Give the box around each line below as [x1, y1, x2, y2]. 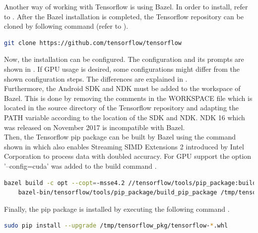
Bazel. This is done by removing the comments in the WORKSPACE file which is [4, 93, 253, 103]
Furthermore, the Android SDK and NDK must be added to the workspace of [4, 83, 241, 93]
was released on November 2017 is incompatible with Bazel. [4, 122, 185, 132]
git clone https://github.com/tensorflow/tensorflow [4, 39, 182, 47]
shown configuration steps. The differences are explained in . [4, 73, 188, 84]
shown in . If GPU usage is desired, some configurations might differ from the [4, 63, 240, 74]
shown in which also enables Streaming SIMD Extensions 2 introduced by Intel [4, 141, 244, 151]
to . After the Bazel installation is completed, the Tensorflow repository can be [4, 11, 244, 21]
